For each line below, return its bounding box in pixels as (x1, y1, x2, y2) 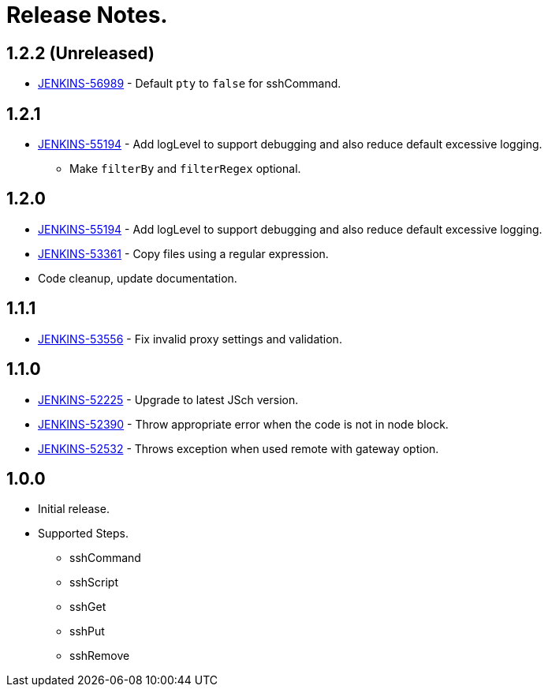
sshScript (69, 575, 118, 590)
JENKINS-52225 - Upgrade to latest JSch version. (38, 392, 299, 406)
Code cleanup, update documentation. (38, 271, 237, 285)
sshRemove (69, 649, 130, 663)
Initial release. (38, 502, 110, 516)
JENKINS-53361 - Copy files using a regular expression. (38, 246, 329, 260)
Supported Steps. (38, 526, 129, 541)
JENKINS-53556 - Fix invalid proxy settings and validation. (38, 332, 342, 346)
